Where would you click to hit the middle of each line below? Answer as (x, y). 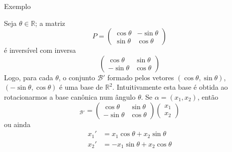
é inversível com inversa (40, 50)
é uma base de (81, 87)
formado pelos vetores (141, 77)
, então (208, 96)
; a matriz (50, 23)
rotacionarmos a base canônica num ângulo (70, 96)
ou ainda (17, 124)
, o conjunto (77, 77)
